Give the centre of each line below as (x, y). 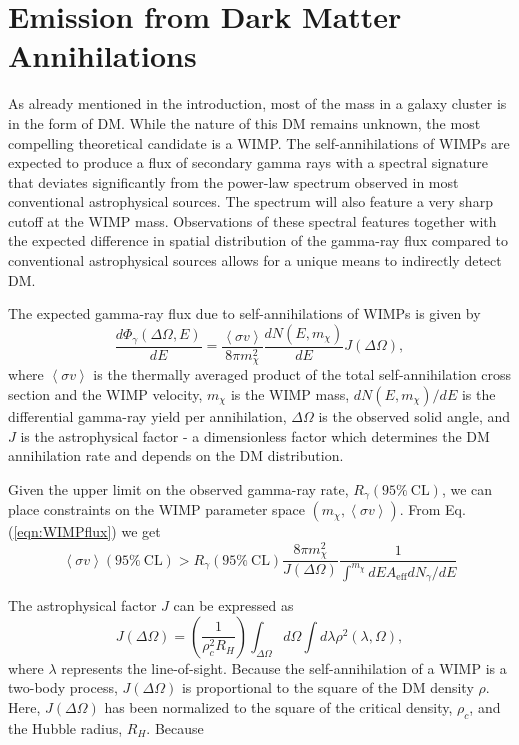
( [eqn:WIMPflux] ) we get (84, 531)
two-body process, (63, 687)
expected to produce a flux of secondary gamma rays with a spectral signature (248, 162)
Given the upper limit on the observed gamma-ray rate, (178, 488)
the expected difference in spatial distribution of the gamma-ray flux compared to (258, 240)
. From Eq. (432, 509)
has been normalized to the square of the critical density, (278, 706)
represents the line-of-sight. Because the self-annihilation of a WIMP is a (284, 667)
